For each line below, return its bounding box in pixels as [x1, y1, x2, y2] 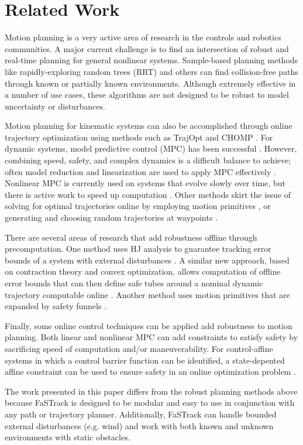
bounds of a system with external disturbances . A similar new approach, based [5, 254, 290, 266]
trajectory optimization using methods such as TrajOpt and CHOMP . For [5, 131, 273, 143]
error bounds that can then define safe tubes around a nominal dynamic [5, 277, 263, 289]
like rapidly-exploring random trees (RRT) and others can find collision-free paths [5, 65, 298, 77]
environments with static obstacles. [5, 431, 130, 443]
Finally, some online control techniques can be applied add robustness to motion [5, 319, 292, 331]
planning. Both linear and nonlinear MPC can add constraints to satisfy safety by [5, 331, 298, 343]
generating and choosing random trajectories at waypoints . [5, 211, 218, 224]
